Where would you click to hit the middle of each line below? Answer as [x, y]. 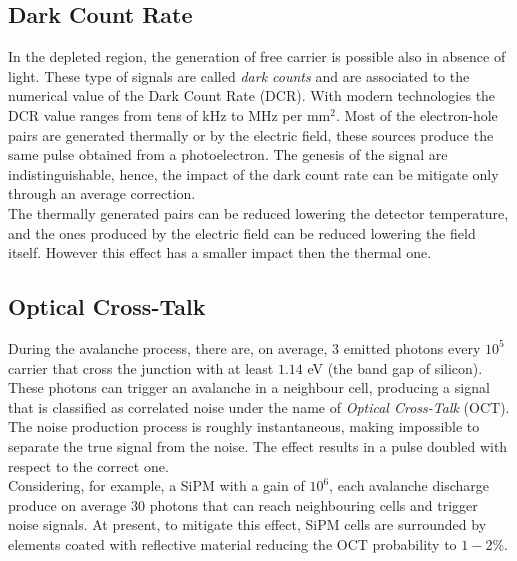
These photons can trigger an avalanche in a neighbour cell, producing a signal [249, 387]
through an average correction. [102, 193]
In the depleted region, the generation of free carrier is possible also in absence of [257, 56]
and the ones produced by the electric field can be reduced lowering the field [242, 232]
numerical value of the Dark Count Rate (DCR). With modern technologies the [252, 95]
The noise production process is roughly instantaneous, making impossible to [244, 426]
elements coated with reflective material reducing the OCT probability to [232, 543]
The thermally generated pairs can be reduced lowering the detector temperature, [258, 212]
